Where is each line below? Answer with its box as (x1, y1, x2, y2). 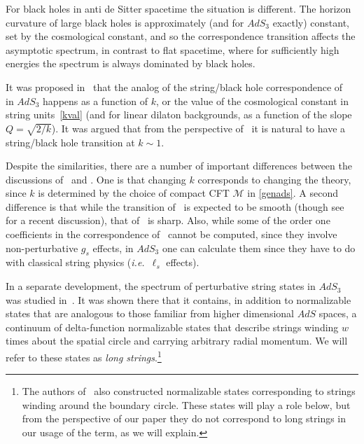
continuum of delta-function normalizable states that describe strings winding (6, 319, 339, 334)
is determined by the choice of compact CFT (38, 186, 230, 200)
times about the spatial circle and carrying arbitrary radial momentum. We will (6, 333, 348, 348)
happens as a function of (43, 93, 148, 108)
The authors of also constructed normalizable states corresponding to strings (22, 384, 356, 398)
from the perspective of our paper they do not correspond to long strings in (22, 411, 346, 426)
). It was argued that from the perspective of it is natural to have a (51, 120, 346, 135)
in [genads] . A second (247, 186, 338, 200)
